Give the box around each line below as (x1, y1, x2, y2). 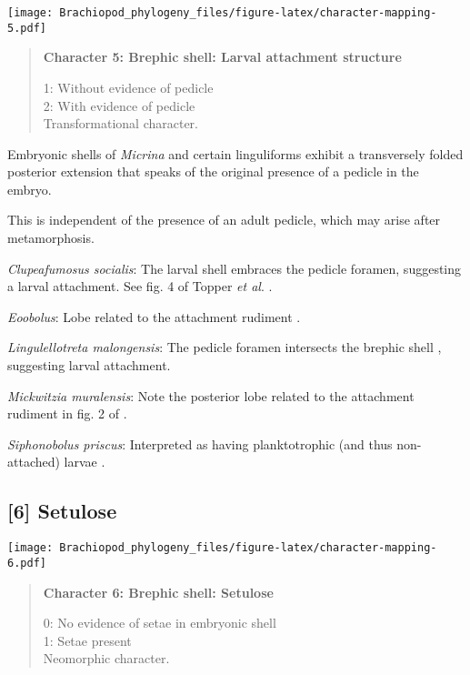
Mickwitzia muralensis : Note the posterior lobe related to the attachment (7, 386, 415, 405)
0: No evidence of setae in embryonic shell (43, 613, 276, 632)
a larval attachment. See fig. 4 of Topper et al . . (7, 277, 273, 296)
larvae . (64, 452, 105, 471)
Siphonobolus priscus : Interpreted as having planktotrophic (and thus (7, 434, 393, 453)
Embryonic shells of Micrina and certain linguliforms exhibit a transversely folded (7, 144, 464, 163)
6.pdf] (7, 556, 46, 569)
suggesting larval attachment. (7, 356, 171, 375)
